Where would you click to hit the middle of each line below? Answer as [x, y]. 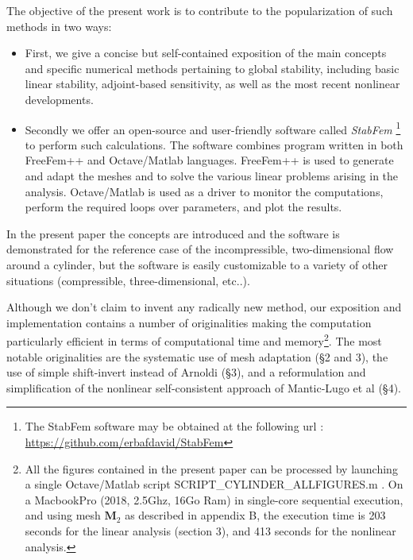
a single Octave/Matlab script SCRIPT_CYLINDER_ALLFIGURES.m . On [214, 484]
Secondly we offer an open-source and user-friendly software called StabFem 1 [213, 128]
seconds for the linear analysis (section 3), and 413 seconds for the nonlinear [210, 530]
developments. [59, 99]
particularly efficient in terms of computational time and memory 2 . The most [194, 340]
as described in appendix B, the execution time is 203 [255, 515]
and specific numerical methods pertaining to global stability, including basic [212, 68]
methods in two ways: [59, 26]
